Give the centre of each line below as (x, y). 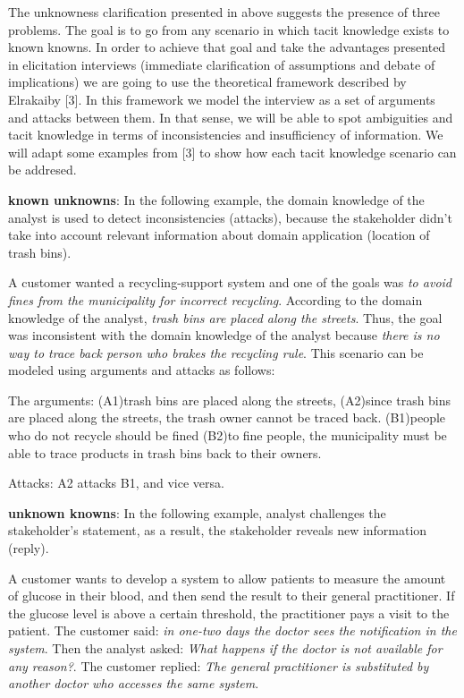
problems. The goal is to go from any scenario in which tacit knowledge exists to (229, 29)
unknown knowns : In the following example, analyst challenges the (197, 512)
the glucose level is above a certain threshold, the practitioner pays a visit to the (229, 613)
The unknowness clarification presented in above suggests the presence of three (224, 12)
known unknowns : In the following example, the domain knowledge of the (216, 199)
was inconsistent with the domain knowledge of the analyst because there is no (224, 335)
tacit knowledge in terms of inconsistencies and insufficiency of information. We (226, 135)
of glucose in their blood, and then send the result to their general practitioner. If (232, 596)
